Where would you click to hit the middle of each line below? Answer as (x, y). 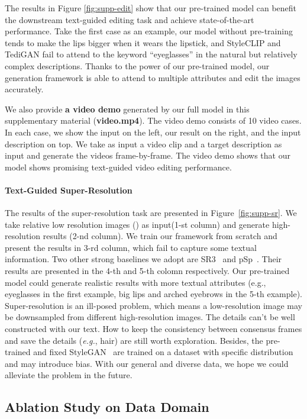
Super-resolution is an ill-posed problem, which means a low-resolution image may (153, 305)
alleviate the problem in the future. (69, 375)
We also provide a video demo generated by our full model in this (127, 109)
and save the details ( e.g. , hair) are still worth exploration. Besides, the (134, 340)
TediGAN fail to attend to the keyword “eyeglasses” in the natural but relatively (151, 54)
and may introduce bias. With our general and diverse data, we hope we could (147, 363)
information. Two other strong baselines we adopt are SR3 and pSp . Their (143, 259)
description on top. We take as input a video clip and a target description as (143, 144)
